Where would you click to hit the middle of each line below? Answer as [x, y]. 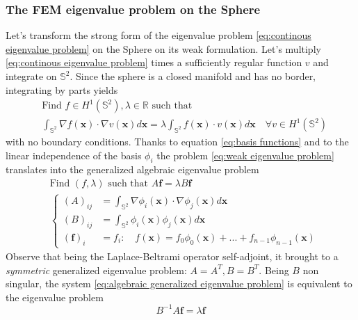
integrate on [31, 76]
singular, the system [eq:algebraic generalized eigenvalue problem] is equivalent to [179, 283]
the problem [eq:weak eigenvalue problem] [245, 155]
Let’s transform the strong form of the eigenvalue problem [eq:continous [158, 35]
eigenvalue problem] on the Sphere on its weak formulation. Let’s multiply [163, 48]
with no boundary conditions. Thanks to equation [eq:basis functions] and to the [177, 142]
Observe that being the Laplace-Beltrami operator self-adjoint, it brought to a [172, 256]
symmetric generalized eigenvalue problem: [96, 270]
